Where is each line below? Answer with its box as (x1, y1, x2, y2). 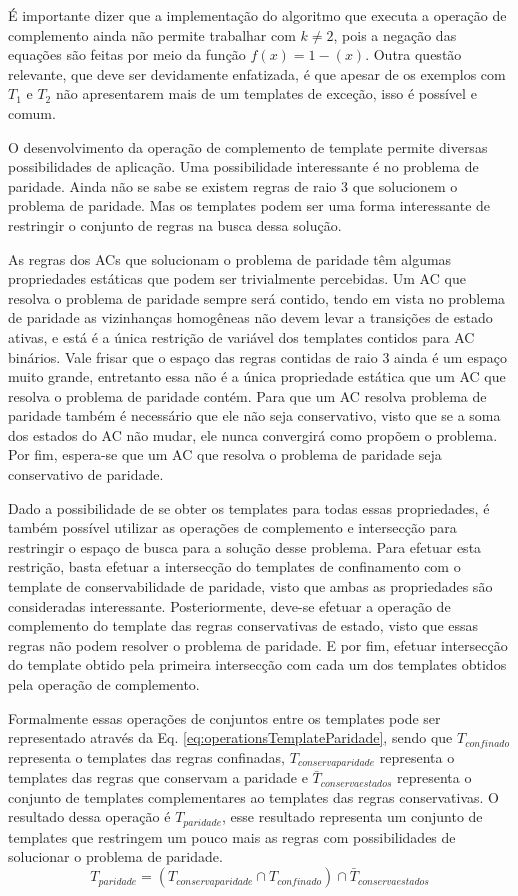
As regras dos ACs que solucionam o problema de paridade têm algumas (8, 248, 452, 269)
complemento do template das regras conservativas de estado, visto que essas (8, 615, 479, 636)
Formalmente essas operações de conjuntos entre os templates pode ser (8, 707, 441, 728)
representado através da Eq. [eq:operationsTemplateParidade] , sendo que (8, 727, 453, 748)
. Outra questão (365, 44, 462, 65)
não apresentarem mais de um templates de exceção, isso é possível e (55, 83, 477, 104)
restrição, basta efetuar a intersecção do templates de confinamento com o (8, 556, 461, 577)
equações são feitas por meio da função (8, 44, 246, 65)
